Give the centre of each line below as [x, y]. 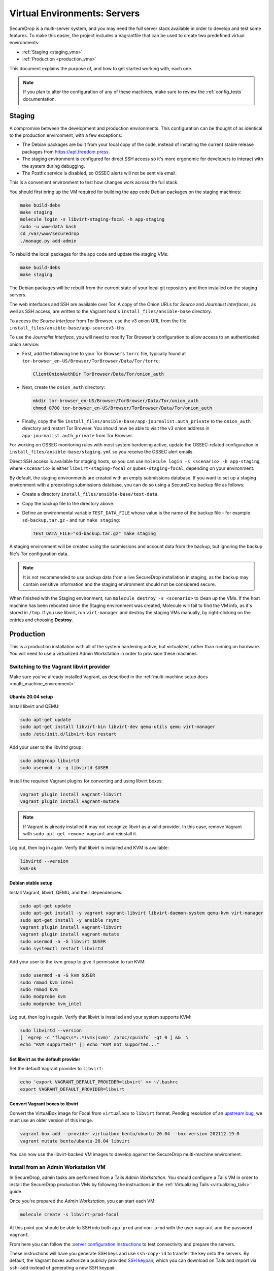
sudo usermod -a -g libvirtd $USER [64, 767]
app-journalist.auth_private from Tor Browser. [78, 435]
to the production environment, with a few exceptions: [66, 135]
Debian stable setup [31, 883]
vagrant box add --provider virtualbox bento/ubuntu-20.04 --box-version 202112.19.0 [130, 1134]
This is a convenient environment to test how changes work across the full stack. [94, 183]
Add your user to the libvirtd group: [46, 747]
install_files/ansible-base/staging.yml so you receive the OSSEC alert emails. [101, 452]
